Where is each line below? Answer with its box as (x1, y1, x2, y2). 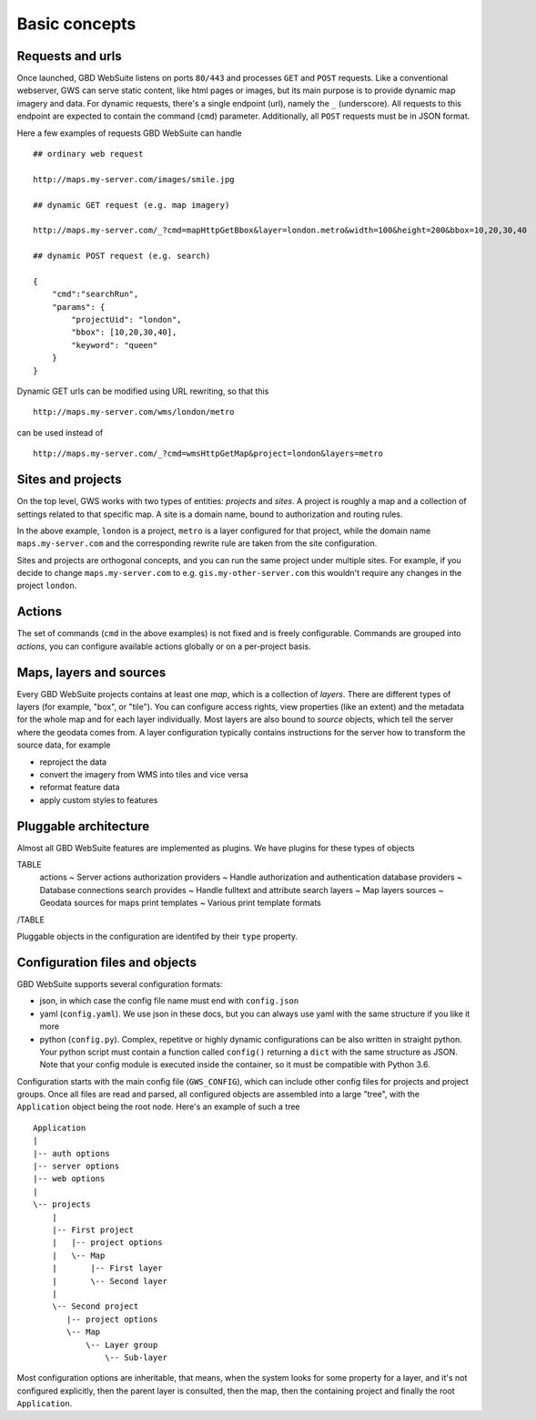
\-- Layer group (85, 1340, 158, 1350)
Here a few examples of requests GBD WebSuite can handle (16, 128, 242, 139)
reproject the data (39, 756, 107, 767)
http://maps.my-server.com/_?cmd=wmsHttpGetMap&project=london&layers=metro (33, 448, 384, 459)
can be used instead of (16, 427, 104, 437)
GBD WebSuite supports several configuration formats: (16, 978, 223, 989)
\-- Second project (51, 1302, 139, 1312)
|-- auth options (33, 1148, 110, 1158)
